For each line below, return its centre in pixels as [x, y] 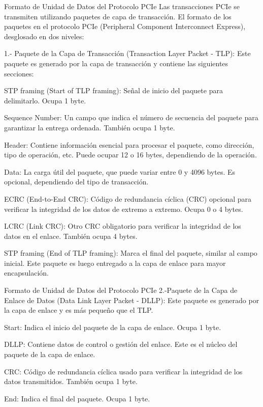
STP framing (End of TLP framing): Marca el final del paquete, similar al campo [131, 253]
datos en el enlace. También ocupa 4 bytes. [71, 236]
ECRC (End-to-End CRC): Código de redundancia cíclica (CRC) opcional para [128, 198]
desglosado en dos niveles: [44, 36]
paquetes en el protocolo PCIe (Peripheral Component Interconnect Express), [125, 26]
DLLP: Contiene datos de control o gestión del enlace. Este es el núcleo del [121, 344]
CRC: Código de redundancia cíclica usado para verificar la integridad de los [123, 371]
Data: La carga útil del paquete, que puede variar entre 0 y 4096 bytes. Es [120, 171]
